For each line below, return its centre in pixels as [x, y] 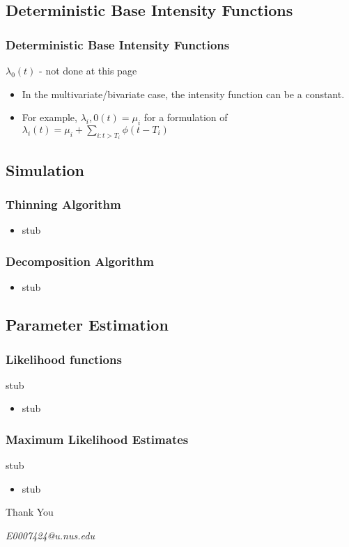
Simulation [45, 169]
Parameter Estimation [87, 325]
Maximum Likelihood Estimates [97, 439]
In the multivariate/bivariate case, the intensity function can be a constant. [183, 94]
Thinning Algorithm [63, 204]
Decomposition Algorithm [80, 261]
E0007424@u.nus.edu [50, 536]
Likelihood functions [64, 359]
